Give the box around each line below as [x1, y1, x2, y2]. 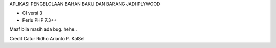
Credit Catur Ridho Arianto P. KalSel [9, 35, 85, 41]
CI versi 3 [22, 10, 43, 16]
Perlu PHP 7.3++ [22, 17, 57, 23]
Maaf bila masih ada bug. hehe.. [9, 26, 77, 32]
